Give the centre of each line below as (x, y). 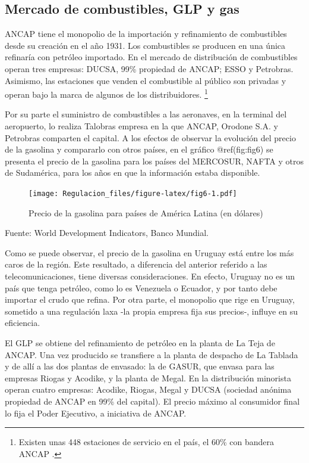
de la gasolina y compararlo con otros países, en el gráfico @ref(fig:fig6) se (139, 149)
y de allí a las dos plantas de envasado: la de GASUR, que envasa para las (140, 366)
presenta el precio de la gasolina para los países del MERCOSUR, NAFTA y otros (154, 161)
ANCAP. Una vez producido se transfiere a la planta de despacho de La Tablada (152, 354)
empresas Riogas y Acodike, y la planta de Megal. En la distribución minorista (148, 377)
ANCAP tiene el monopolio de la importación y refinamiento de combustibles (146, 34)
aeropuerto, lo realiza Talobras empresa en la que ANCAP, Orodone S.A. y (141, 126)
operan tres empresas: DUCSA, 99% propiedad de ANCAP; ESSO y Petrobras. (149, 68)
